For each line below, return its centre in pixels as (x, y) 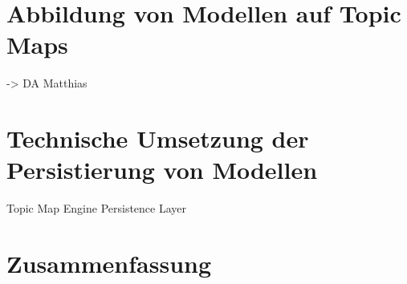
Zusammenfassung (109, 263)
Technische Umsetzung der (158, 138)
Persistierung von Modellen (162, 170)
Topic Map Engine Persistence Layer (97, 208)
